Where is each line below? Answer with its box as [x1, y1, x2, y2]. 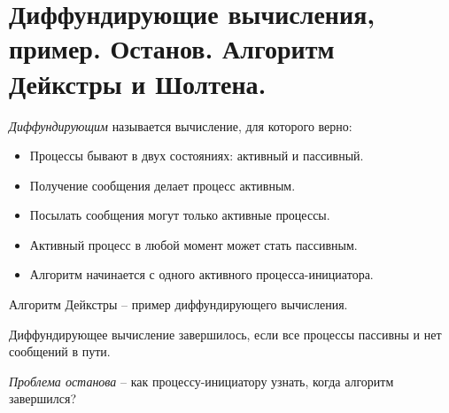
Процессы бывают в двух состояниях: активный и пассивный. [29, 146, 364, 165]
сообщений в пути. [9, 342, 111, 361]
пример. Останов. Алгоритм [9, 30, 335, 66]
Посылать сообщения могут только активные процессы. [29, 206, 330, 224]
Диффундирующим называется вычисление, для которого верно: [9, 116, 352, 135]
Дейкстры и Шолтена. [9, 65, 267, 101]
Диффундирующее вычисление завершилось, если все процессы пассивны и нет [9, 324, 442, 343]
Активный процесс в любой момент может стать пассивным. [29, 235, 358, 253]
